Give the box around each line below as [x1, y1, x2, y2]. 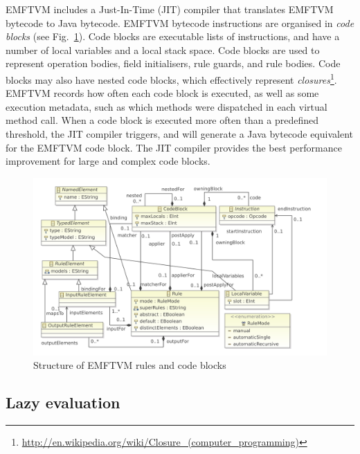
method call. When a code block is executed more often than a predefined [6, 113, 319, 127]
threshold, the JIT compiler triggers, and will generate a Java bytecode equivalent [6, 127, 353, 140]
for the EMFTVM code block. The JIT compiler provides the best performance [6, 140, 342, 154]
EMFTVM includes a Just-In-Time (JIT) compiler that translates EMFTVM [6, 2, 334, 16]
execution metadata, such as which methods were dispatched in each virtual [6, 99, 327, 113]
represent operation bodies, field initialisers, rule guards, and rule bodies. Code [6, 56, 341, 71]
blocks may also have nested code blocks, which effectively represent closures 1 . [6, 70, 337, 87]
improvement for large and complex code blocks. [6, 154, 210, 168]
